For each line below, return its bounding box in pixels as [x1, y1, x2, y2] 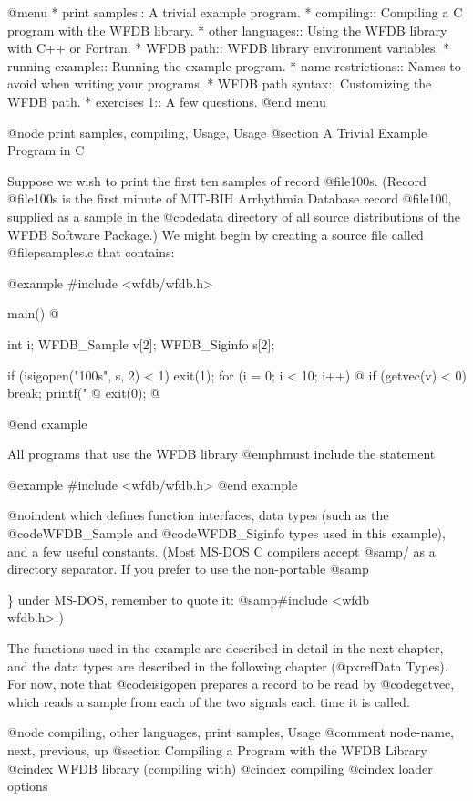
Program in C [7, 140, 85, 160]
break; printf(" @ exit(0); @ [7, 383, 160, 402]
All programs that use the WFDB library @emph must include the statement [7, 444, 436, 463]
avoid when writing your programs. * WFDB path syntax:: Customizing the [7, 74, 432, 93]
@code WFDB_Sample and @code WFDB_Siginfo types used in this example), [7, 524, 446, 543]
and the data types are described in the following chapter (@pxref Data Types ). [7, 656, 448, 675]
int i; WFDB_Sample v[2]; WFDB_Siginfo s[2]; [7, 334, 275, 353]
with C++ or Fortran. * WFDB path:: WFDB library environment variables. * [7, 38, 450, 57]
